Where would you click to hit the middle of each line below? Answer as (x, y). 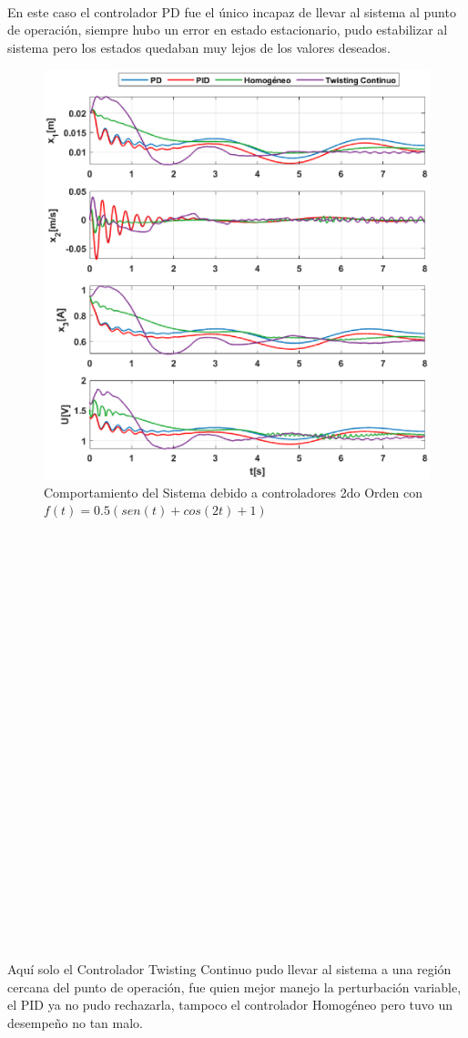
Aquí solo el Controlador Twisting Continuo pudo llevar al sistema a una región (229, 969)
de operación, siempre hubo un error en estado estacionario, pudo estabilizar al (228, 30)
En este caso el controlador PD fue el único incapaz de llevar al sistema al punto (232, 11)
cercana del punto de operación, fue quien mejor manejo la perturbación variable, (234, 987)
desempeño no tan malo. (76, 1022)
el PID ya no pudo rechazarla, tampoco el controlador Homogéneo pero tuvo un (230, 1005)
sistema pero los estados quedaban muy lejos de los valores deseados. (199, 47)
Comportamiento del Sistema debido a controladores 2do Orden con (234, 492)
